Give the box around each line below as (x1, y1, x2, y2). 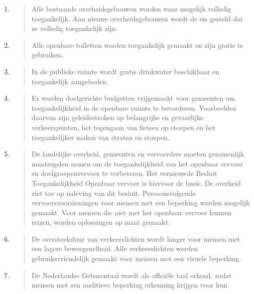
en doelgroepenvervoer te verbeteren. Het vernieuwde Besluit (31, 168, 218, 178)
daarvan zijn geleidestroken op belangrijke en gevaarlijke (31, 112, 204, 123)
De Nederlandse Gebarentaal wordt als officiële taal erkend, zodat (31, 270, 232, 280)
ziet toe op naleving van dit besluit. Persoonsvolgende (31, 187, 196, 198)
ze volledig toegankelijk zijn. (31, 23, 118, 33)
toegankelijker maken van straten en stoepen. (31, 132, 170, 142)
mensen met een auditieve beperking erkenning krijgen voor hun (31, 280, 228, 290)
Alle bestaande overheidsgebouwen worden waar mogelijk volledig (31, 3, 232, 13)
